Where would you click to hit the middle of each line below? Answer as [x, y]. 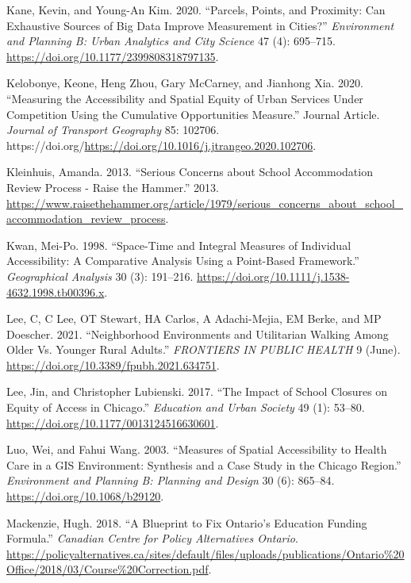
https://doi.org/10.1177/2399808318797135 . [113, 56]
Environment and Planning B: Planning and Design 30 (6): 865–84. [171, 480]
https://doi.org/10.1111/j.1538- [273, 276]
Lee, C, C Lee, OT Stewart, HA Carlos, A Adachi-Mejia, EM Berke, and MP [194, 318]
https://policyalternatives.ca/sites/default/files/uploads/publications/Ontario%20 [205, 553]
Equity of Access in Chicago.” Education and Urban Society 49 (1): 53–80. [186, 407]
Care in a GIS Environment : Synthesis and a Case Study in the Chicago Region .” [204, 464]
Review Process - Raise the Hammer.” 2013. [113, 187]
